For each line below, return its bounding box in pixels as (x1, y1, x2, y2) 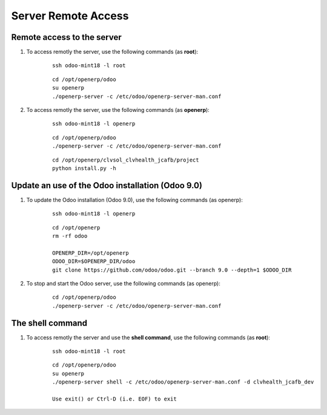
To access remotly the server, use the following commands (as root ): (26, 48, 199, 56)
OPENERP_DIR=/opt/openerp (52, 249, 130, 257)
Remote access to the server (11, 32, 122, 42)
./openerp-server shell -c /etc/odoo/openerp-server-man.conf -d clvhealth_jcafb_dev (52, 379, 314, 385)
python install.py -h (52, 165, 116, 172)
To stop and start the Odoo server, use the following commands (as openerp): (26, 280, 220, 287)
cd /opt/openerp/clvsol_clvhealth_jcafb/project (52, 156, 199, 163)
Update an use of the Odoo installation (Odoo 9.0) (11, 180, 203, 191)
